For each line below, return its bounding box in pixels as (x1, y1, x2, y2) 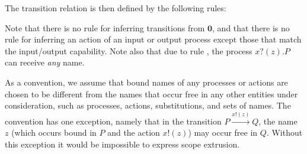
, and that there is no (212, 21, 290, 34)
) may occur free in (188, 126, 258, 139)
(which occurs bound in (11, 126, 97, 139)
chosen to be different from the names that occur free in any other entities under (5, 87, 298, 100)
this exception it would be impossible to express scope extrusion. (5, 137, 240, 150)
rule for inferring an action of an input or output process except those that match (5, 33, 302, 45)
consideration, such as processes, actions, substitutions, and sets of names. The (5, 99, 291, 112)
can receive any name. (5, 56, 85, 68)
